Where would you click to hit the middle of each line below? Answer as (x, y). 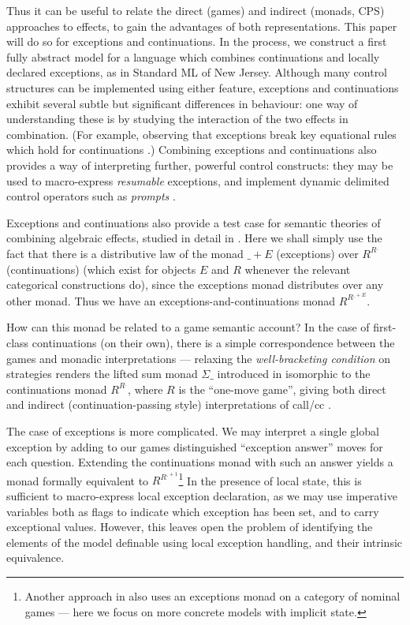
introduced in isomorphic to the (294, 374)
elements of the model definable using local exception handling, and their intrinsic (205, 542)
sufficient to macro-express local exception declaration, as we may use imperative (202, 495)
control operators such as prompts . (91, 196)
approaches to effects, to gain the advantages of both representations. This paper (202, 26)
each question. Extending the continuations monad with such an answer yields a (200, 462)
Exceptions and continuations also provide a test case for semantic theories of (194, 222)
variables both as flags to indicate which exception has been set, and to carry (193, 511)
